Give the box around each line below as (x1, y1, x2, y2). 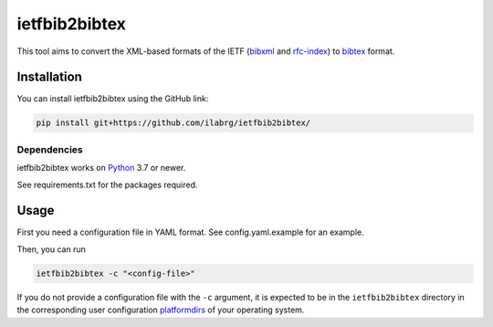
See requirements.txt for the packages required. (16, 179, 198, 190)
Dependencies (16, 142, 84, 155)
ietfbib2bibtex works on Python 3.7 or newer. (16, 163, 186, 174)
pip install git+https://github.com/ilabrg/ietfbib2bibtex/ (36, 118, 311, 128)
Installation (16, 69, 82, 85)
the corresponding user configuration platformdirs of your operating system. (16, 304, 305, 315)
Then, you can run (16, 243, 86, 255)
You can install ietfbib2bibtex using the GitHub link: (16, 93, 209, 104)
